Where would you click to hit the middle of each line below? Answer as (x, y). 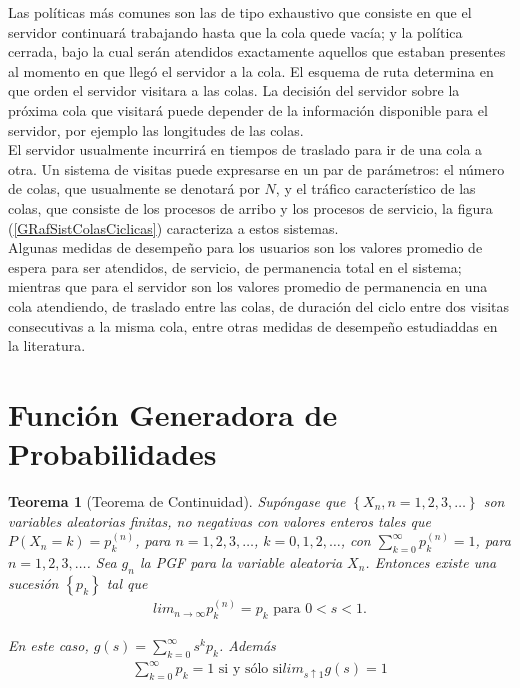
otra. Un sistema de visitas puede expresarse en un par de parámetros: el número (256, 168)
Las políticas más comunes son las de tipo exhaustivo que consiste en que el (240, 12)
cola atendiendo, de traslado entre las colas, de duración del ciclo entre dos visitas (259, 305)
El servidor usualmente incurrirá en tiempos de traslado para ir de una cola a (245, 149)
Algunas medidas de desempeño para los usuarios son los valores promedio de (245, 247)
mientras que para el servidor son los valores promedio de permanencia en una (248, 286)
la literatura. (47, 345)
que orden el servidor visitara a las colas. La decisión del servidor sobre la (234, 90)
